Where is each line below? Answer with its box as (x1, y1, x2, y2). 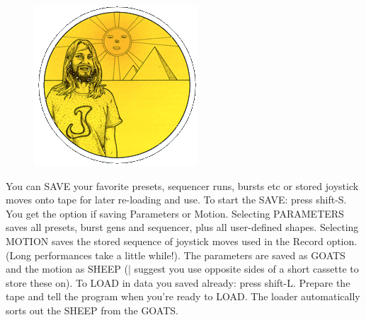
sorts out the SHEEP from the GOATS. (6, 302, 178, 317)
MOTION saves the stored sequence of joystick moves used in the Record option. (6, 233, 358, 248)
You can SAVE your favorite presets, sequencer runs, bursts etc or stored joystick (6, 178, 359, 193)
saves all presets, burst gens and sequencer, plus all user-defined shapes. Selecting (6, 220, 359, 235)
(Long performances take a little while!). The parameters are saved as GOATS (6, 247, 345, 262)
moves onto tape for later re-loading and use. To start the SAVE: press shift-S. (6, 192, 347, 207)
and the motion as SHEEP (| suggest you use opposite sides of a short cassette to (6, 261, 359, 276)
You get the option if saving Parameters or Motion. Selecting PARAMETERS (6, 206, 344, 220)
